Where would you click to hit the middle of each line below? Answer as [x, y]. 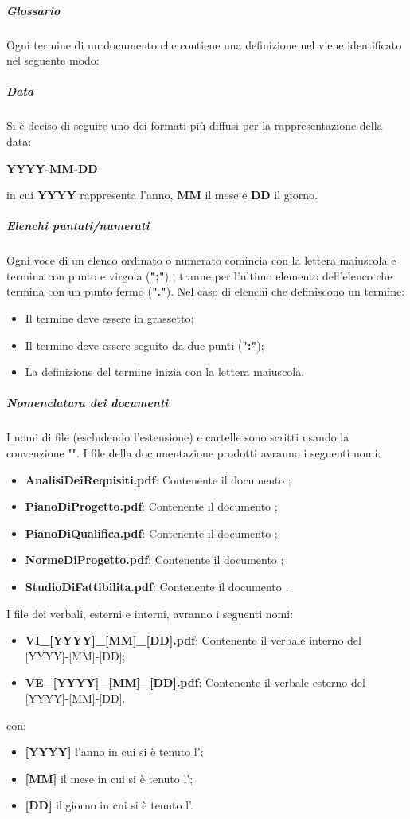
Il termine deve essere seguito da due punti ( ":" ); [144, 345]
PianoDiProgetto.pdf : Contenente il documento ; [151, 506]
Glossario [33, 10]
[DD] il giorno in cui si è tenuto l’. [109, 805]
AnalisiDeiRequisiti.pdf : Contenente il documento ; [158, 479]
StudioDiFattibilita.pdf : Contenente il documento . [157, 586]
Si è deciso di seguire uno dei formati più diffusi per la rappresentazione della [195, 125]
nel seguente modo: [53, 60]
